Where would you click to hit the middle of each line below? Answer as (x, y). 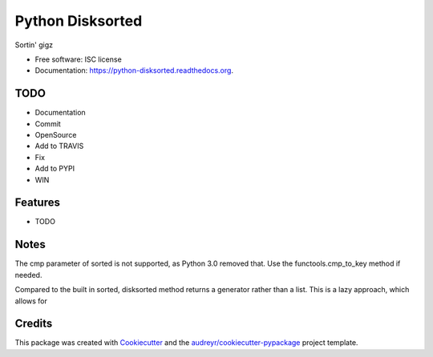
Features (37, 203)
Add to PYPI (55, 169)
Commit (48, 123)
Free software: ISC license (78, 59)
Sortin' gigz (34, 45)
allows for (31, 301)
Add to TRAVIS (59, 146)
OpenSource (56, 135)
